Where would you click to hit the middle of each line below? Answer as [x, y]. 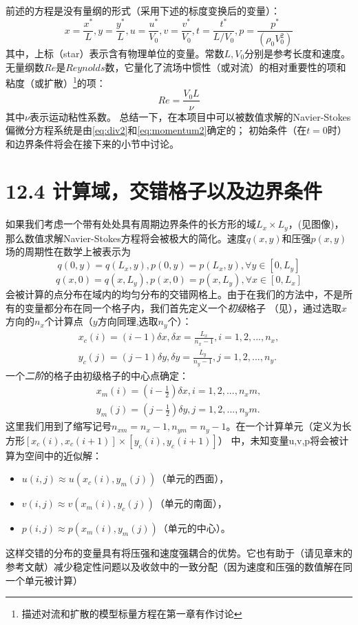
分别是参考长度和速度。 [298, 53]
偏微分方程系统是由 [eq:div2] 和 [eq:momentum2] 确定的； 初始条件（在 [156, 130]
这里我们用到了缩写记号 [59, 426]
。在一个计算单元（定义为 [284, 426]
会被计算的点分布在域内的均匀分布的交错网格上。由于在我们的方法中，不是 [174, 294]
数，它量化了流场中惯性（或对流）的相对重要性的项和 [225, 67]
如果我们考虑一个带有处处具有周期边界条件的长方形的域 [131, 224]
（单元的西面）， [193, 478]
